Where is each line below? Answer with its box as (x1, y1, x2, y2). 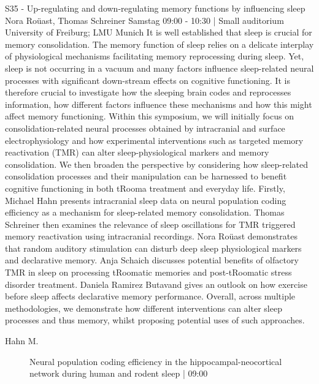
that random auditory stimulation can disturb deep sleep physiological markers (5, 241, 302, 254)
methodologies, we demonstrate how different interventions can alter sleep (5, 301, 282, 314)
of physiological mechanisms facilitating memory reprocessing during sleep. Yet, (5, 50, 304, 62)
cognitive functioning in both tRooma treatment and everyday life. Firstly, (5, 181, 285, 194)
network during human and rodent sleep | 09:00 (29, 367, 208, 380)
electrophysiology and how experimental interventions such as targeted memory (5, 134, 304, 146)
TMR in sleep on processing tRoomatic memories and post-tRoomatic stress (5, 266, 292, 279)
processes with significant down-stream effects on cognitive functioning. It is (5, 73, 290, 86)
